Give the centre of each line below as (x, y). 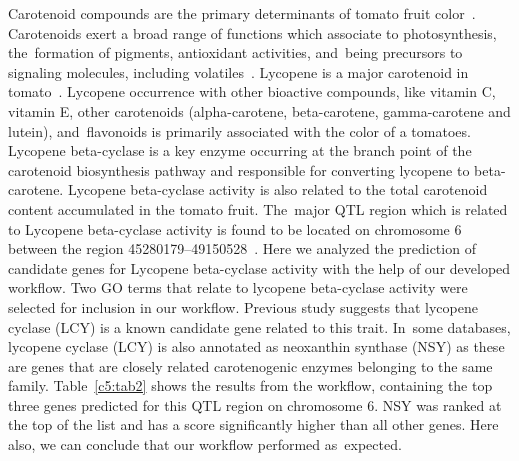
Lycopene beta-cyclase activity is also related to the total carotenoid (277, 189)
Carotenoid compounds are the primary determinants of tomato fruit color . (242, 13)
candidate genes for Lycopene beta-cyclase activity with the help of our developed (259, 267)
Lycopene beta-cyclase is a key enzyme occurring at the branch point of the (240, 150)
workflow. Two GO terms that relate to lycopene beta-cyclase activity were (238, 287)
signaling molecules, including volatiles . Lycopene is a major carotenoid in (238, 71)
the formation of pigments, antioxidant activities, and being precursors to (235, 52)
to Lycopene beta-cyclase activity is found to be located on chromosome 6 (235, 228)
